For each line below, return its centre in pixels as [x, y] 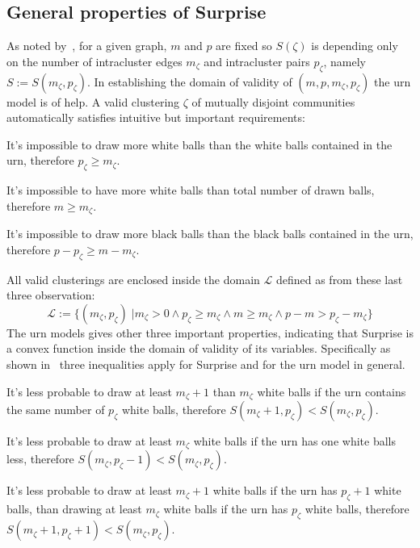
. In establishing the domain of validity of [189, 81]
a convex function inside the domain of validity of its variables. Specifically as [199, 348]
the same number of [56, 410]
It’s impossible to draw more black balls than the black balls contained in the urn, [210, 234]
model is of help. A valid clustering [93, 101]
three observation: [51, 295]
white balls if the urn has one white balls [294, 441]
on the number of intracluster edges [94, 61]
